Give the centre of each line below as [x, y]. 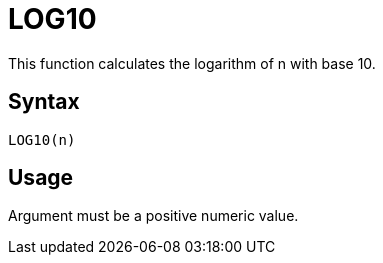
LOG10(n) [42, 139]
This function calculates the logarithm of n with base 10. [192, 63]
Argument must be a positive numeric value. [153, 216]
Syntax [44, 102]
